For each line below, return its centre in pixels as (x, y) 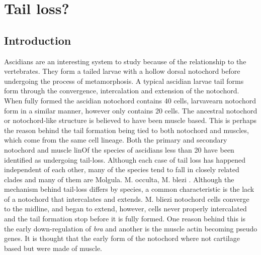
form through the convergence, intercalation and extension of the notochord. (122, 91)
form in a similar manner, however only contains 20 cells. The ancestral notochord (131, 110)
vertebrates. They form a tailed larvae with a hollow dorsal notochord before (122, 71)
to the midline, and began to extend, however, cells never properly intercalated (125, 209)
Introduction (38, 40)
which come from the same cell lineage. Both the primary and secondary (116, 140)
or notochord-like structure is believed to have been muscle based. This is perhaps (130, 120)
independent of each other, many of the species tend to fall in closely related (122, 169)
